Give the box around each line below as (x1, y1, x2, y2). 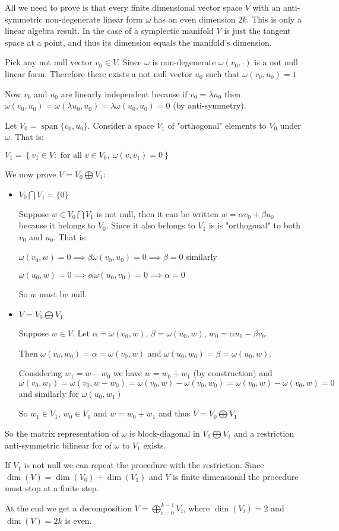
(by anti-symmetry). (173, 99, 246, 112)
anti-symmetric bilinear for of (5, 438, 112, 451)
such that (205, 67, 240, 80)
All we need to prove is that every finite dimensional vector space (5, 1, 243, 13)
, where (183, 501, 210, 514)
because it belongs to (18, 219, 96, 231)
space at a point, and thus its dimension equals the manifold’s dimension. (5, 36, 272, 48)
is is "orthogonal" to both (208, 219, 301, 231)
